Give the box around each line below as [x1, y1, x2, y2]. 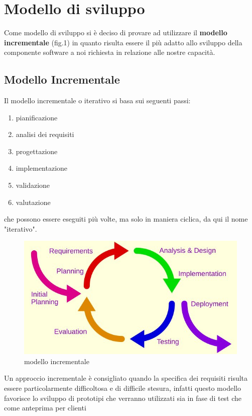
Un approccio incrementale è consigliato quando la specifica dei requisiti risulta [4, 373, 248, 383]
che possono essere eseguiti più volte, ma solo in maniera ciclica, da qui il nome [4, 214, 248, 224]
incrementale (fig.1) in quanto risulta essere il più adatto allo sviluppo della [4, 37, 242, 47]
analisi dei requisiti [16, 129, 74, 140]
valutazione [16, 196, 51, 207]
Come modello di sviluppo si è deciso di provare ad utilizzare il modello [4, 27, 227, 38]
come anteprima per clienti [4, 402, 86, 413]
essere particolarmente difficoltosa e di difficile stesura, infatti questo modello [4, 382, 241, 393]
